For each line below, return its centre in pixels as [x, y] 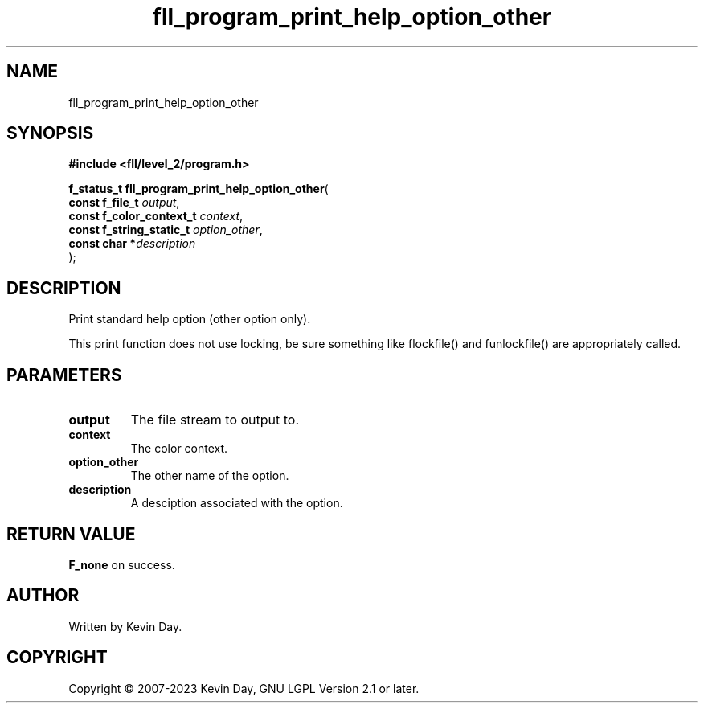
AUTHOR [43, 596]
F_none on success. [122, 564]
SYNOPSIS [50, 133]
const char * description [132, 244]
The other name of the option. [210, 476]
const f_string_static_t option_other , [166, 230]
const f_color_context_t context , [156, 216]
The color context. [179, 449]
